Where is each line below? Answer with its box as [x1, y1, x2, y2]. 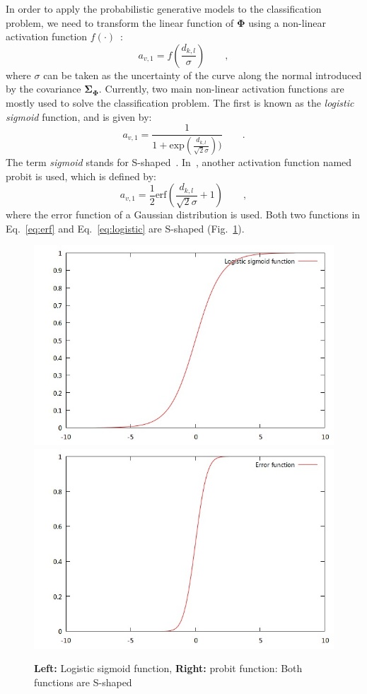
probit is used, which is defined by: [6, 168, 157, 183]
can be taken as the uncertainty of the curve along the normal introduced [43, 67, 362, 82]
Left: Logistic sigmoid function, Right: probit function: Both [34, 661, 303, 676]
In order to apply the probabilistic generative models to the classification [6, 1, 322, 16]
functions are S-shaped [34, 674, 132, 689]
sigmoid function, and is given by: [6, 109, 152, 124]
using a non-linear [248, 15, 327, 30]
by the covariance [6, 81, 81, 96]
